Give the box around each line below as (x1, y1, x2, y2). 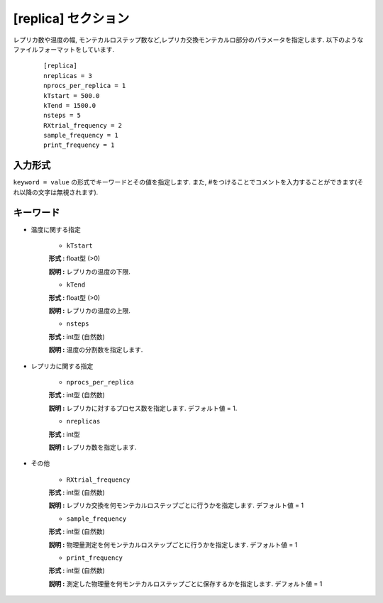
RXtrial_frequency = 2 (43, 121, 123, 129)
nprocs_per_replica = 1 (43, 82, 126, 90)
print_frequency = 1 (43, 141, 115, 149)
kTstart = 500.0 (43, 92, 100, 99)
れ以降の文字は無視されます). (13, 188, 99, 197)
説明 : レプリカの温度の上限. (48, 306, 131, 315)
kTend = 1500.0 (43, 101, 96, 109)
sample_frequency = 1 (43, 131, 118, 140)
